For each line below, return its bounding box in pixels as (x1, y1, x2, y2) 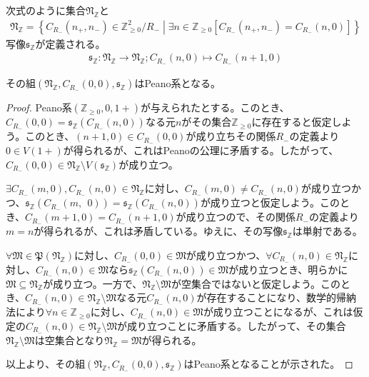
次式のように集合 (6, 3, 86, 17)
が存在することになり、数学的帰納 (196, 290, 356, 305)
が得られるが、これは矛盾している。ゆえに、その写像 (34, 223, 283, 238)
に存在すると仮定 (251, 114, 332, 129)
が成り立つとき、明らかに (228, 261, 348, 276)
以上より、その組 (6, 356, 86, 371)
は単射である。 (292, 223, 363, 238)
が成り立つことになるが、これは (203, 304, 353, 319)
